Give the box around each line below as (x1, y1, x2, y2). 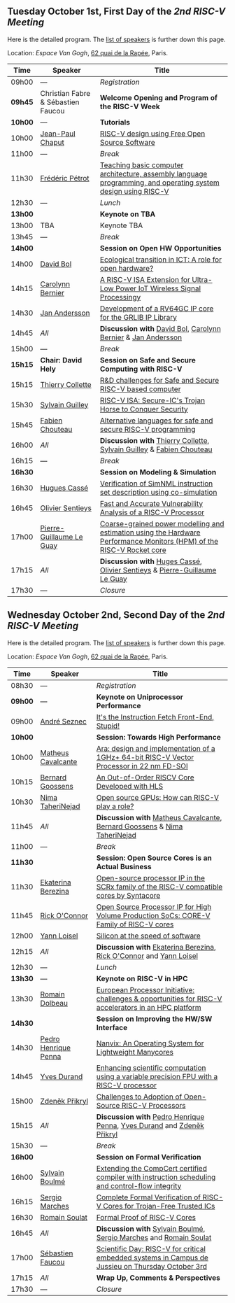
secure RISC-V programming (100, 424, 196, 434)
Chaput (40, 137, 64, 147)
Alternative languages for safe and (100, 416, 213, 425)
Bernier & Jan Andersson (100, 332, 183, 342)
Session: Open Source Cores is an (96, 853, 212, 863)
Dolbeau (40, 998, 69, 1008)
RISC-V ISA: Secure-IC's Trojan (100, 395, 205, 405)
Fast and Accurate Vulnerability (100, 498, 204, 508)
